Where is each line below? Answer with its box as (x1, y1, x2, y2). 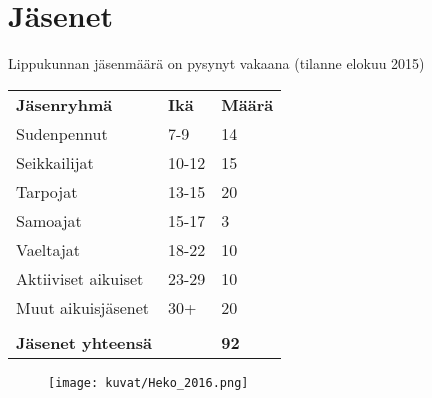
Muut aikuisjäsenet (16, 295, 150, 319)
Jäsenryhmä (16, 92, 113, 116)
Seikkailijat (16, 150, 94, 174)
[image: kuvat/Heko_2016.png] (48, 375, 249, 390)
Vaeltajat (16, 237, 81, 261)
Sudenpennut (16, 121, 108, 145)
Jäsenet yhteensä (16, 330, 152, 354)
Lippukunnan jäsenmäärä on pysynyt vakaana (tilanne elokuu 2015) (8, 53, 425, 74)
